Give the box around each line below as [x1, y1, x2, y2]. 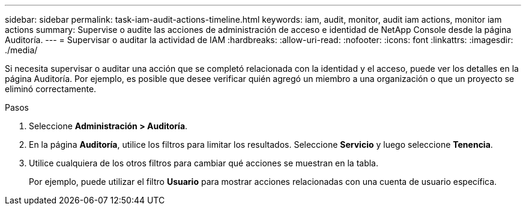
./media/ [5, 45, 38, 55]
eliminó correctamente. [5, 84, 97, 94]
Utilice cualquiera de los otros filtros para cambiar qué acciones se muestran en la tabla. [29, 158, 379, 168]
